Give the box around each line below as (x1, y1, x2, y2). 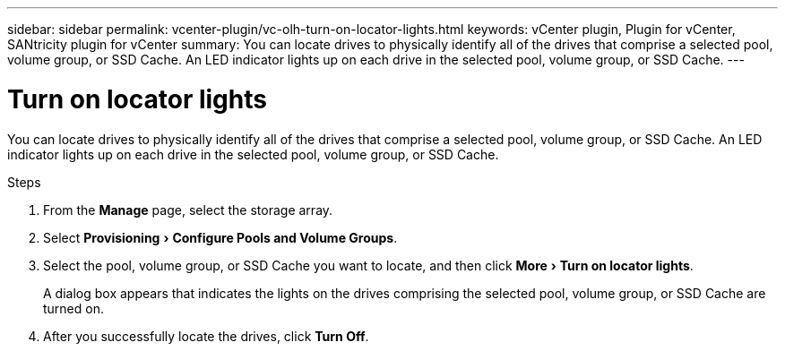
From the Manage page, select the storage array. (43, 201, 333, 218)
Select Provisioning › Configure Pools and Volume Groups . (43, 229, 398, 245)
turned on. (43, 300, 104, 316)
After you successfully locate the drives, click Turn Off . (43, 328, 369, 344)
